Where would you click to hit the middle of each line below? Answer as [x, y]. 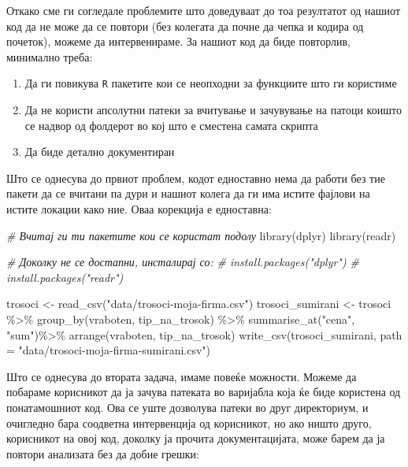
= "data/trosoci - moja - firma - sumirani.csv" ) [109, 350]
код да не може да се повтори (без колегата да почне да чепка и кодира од [185, 26]
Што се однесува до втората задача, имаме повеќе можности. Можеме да [182, 376]
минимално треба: [50, 56]
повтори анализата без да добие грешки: [103, 453]
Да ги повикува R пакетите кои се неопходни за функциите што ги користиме [211, 83]
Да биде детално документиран [100, 152]
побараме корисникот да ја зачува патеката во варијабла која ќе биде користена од [204, 392]
